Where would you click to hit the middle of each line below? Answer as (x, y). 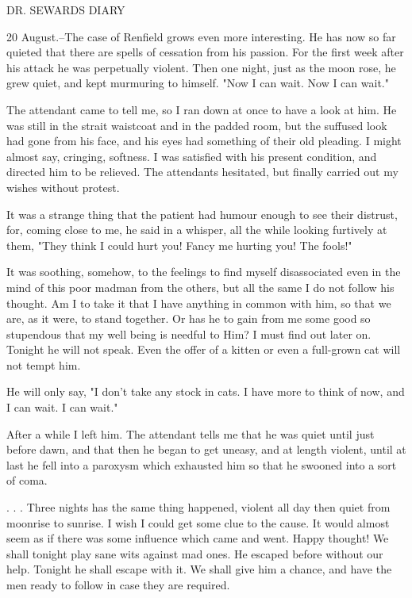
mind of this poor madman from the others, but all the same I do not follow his (200, 287)
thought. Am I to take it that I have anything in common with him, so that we (199, 303)
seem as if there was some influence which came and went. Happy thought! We (198, 538)
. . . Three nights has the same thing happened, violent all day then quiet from (198, 507)
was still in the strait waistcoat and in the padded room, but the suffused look (197, 125)
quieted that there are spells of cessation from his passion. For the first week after (205, 52)
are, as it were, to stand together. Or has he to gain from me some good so (189, 318)
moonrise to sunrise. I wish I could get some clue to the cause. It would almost (198, 522)
